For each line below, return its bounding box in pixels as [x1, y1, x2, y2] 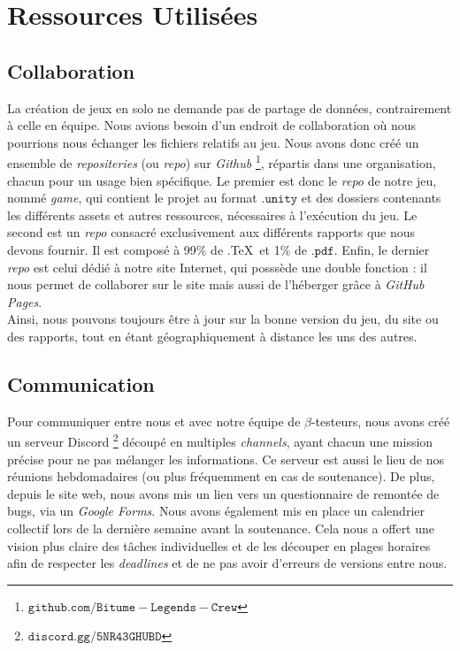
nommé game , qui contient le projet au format [7, 188, 257, 207]
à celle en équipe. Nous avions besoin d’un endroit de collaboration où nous [7, 116, 417, 134]
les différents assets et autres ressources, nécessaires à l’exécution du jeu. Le [7, 205, 418, 224]
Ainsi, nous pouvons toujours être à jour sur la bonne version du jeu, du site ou [7, 310, 439, 328]
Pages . [7, 292, 42, 310]
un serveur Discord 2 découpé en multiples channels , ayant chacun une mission [7, 430, 433, 450]
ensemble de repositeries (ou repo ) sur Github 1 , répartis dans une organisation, [7, 151, 436, 172]
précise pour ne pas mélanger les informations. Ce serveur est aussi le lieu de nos [7, 449, 444, 468]
